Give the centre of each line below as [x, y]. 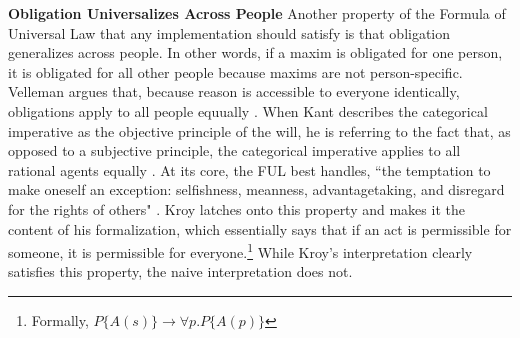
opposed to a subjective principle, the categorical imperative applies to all [234, 150]
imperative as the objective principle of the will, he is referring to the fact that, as [259, 130]
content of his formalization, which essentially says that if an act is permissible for [260, 228]
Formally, [60, 319]
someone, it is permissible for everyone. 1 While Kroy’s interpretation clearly [240, 250]
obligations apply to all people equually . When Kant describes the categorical [248, 110]
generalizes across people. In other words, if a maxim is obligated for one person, [255, 52]
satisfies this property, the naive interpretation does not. [180, 271]
